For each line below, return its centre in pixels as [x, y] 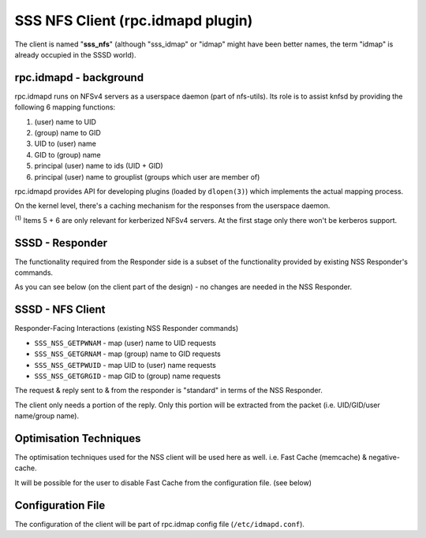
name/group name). [47, 416]
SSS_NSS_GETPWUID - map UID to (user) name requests [125, 365]
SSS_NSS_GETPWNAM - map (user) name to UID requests [125, 343]
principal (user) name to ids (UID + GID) [99, 166]
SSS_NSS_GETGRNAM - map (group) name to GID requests [127, 354]
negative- [384, 457]
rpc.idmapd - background [79, 78]
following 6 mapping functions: [65, 107]
